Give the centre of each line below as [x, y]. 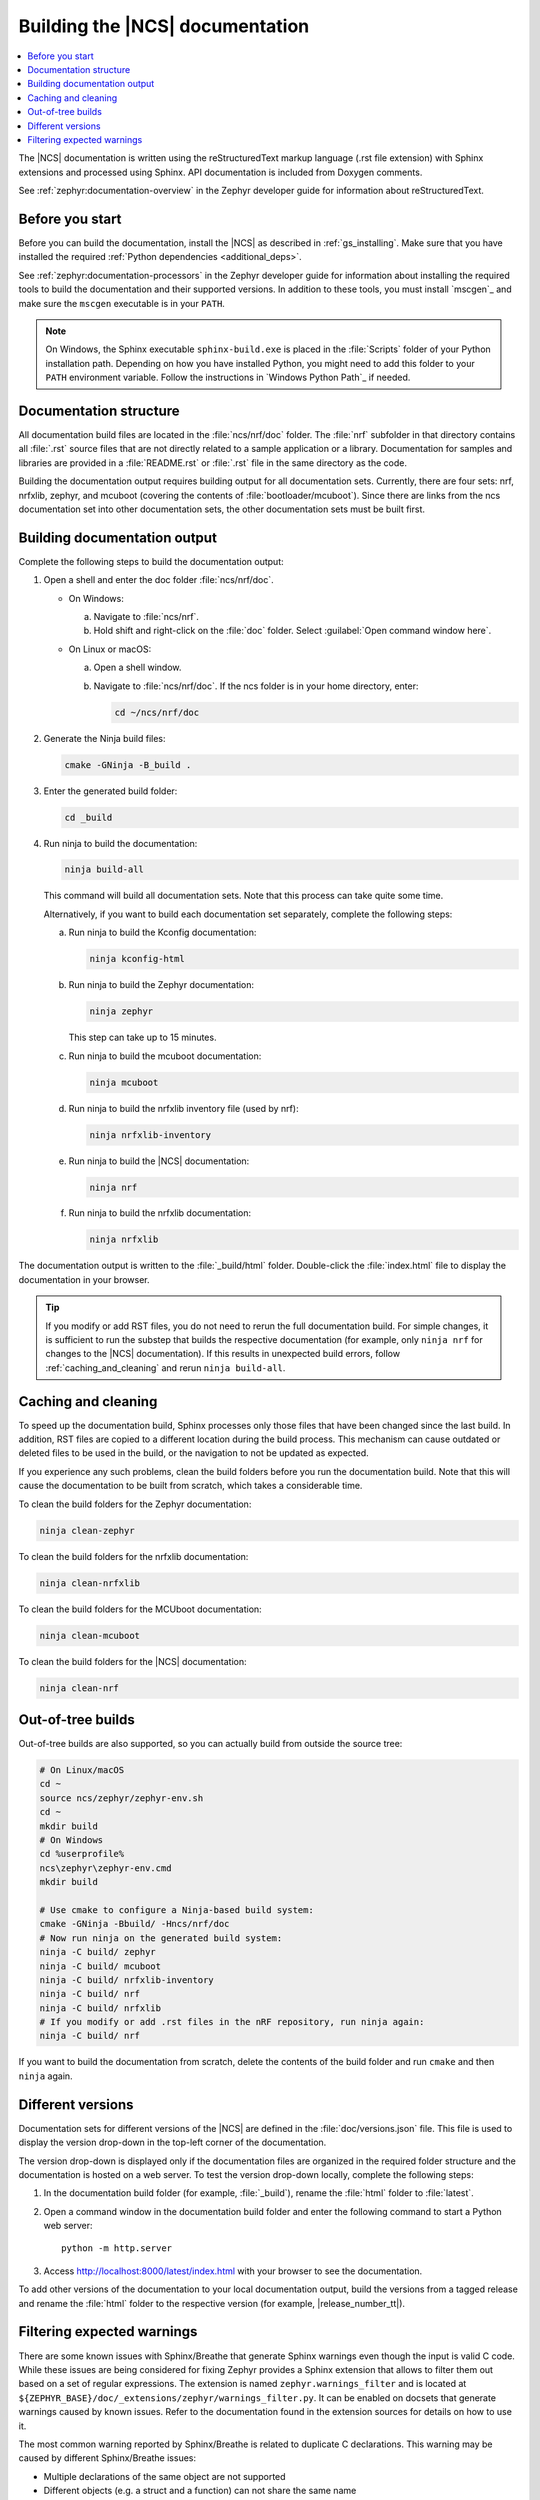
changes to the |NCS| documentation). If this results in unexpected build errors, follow [222, 1354]
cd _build [88, 817]
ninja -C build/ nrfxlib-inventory [126, 1979]
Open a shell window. [137, 667]
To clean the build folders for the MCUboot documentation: [140, 1609]
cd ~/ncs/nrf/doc [157, 712]
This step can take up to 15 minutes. [142, 1037]
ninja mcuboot [124, 1082]
